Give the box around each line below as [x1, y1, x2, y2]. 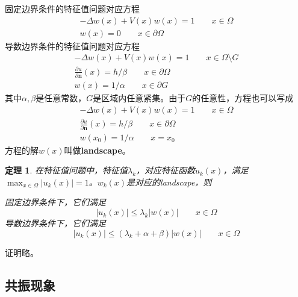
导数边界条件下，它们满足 [5, 217, 106, 230]
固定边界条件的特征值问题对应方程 [5, 2, 140, 14]
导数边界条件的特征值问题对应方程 [5, 39, 140, 52]
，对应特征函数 [136, 164, 196, 177]
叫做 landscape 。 [64, 143, 131, 156]
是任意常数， [36, 92, 87, 104]
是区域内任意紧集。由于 [93, 92, 186, 104]
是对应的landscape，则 [126, 175, 212, 188]
